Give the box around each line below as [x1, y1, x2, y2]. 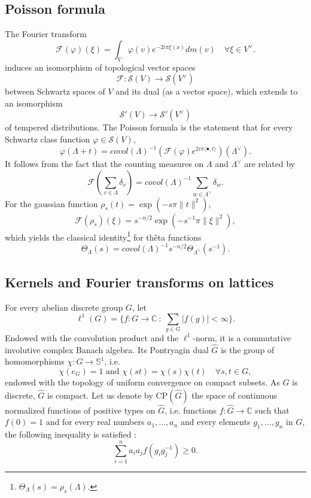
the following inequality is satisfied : [5, 428, 136, 441]
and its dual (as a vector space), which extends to [115, 85, 298, 98]
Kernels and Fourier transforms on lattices [5, 272, 274, 291]
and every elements [181, 415, 251, 428]
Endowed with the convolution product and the [5, 331, 179, 344]
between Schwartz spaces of [5, 85, 105, 98]
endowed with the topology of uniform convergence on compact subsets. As [5, 375, 280, 388]
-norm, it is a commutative [193, 331, 291, 344]
